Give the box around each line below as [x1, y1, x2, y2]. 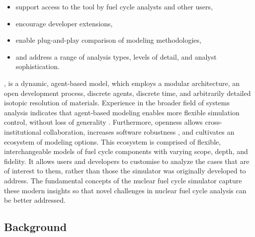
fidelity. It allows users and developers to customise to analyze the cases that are [4, 156, 250, 166]
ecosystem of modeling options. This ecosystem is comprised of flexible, [4, 136, 221, 147]
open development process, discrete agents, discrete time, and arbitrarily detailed [4, 87, 251, 98]
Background [4, 219, 67, 235]
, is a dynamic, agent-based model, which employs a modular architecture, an [4, 78, 240, 88]
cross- [205, 117, 222, 127]
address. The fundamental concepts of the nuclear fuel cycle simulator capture [4, 175, 242, 185]
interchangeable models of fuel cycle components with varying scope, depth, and [4, 146, 248, 157]
